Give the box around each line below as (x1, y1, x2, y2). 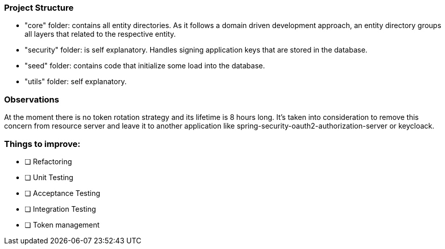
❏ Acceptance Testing (25, 188, 101, 197)
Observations (4, 94, 59, 105)
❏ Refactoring (25, 157, 72, 166)
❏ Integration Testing (25, 204, 96, 213)
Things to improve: (4, 138, 81, 149)
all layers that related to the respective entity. (25, 30, 176, 39)
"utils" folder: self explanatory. (25, 77, 127, 86)
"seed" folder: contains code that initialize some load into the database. (25, 61, 265, 70)
